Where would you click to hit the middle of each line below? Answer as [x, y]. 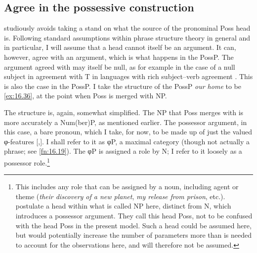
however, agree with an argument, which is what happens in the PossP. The [119, 57]
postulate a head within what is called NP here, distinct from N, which [123, 206]
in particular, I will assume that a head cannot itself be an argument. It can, [120, 47]
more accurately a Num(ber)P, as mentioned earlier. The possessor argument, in [126, 122]
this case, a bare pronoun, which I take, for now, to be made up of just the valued [128, 132]
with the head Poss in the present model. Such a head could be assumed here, [133, 225]
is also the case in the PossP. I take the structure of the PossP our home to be [123, 86]
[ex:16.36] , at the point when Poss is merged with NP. [86, 96]
